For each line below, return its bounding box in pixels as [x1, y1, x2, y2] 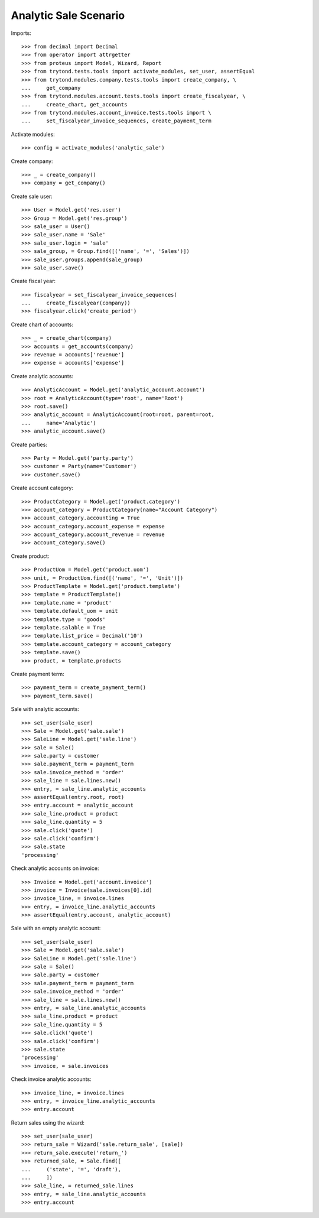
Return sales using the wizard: [11, 1119, 85, 1126]
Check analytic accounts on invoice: [11, 865, 99, 872]
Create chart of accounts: [11, 321, 74, 328]
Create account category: [11, 485, 74, 492]
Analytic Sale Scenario [11, 9, 125, 22]
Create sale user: [11, 193, 53, 200]
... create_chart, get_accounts [21, 101, 128, 108]
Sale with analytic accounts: [11, 706, 80, 713]
